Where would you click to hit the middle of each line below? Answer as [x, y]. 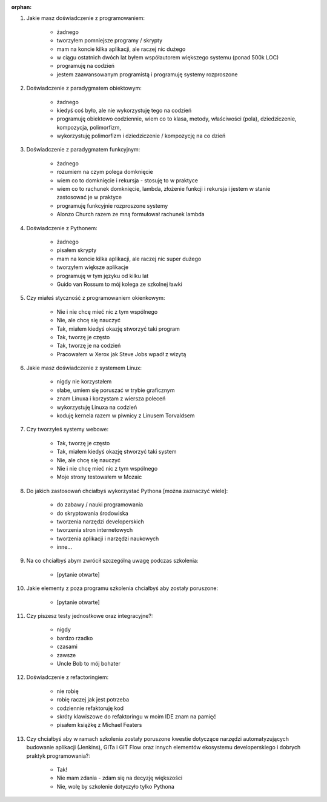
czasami [67, 647]
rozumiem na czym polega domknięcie [105, 172]
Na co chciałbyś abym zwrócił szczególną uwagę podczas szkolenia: [113, 561]
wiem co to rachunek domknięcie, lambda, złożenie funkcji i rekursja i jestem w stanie [163, 189]
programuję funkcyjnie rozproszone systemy [112, 205]
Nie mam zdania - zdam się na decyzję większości [120, 778]
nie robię [68, 691]
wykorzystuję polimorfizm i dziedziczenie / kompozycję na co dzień [141, 136]
